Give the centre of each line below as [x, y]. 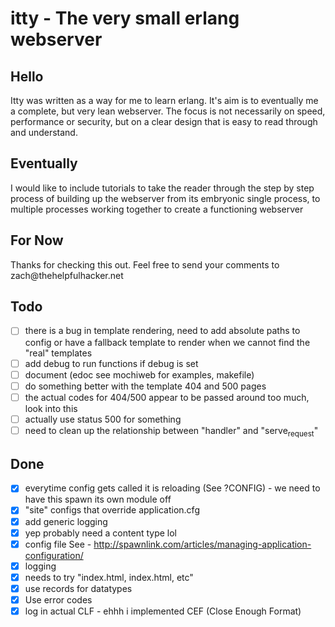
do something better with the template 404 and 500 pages [145, 386]
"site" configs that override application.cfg [112, 510]
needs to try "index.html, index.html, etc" [109, 577]
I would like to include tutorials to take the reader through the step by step [162, 188]
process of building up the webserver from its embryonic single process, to [165, 198]
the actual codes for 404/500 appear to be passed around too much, [167, 397]
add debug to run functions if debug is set [111, 363]
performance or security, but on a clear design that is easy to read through [164, 121]
